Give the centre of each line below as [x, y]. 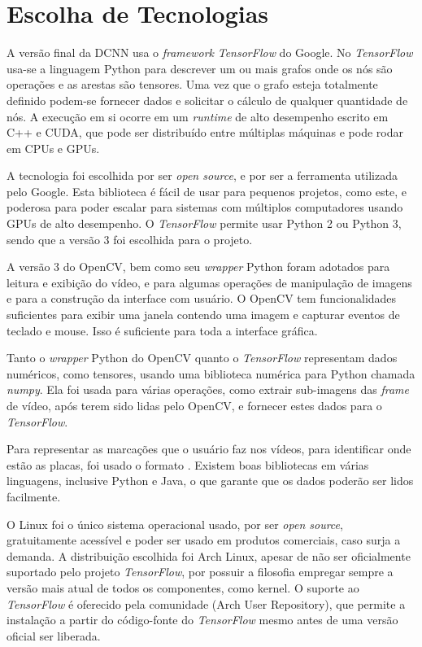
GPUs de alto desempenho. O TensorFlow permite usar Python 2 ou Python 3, [204, 223]
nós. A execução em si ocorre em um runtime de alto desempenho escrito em [198, 116]
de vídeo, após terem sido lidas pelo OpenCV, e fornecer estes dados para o [194, 405]
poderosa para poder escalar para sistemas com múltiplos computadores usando [205, 207]
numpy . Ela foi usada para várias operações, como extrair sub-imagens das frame [208, 389]
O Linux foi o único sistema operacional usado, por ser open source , [175, 524]
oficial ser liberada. [54, 635]
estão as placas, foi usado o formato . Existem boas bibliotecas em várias [188, 464]
